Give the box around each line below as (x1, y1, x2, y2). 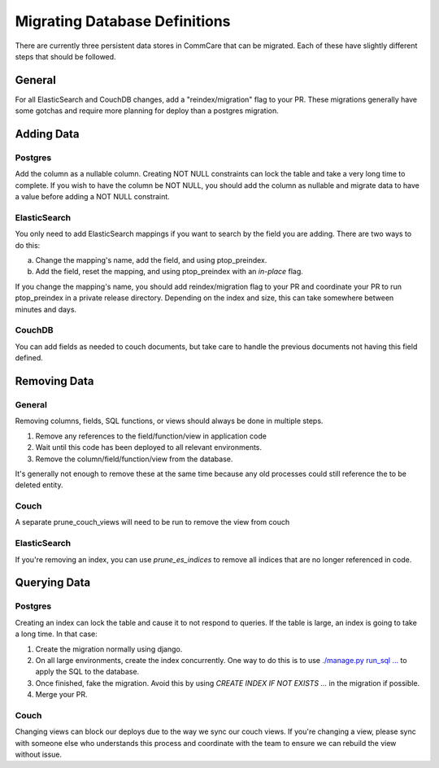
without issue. (15, 749, 63, 759)
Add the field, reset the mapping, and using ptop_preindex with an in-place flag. (35, 267, 304, 277)
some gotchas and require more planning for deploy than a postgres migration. (15, 106, 280, 116)
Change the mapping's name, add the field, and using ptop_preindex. (35, 255, 267, 265)
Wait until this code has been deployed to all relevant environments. (35, 443, 263, 452)
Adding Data (15, 127, 80, 142)
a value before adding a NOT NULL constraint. (15, 192, 170, 202)
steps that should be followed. (15, 51, 117, 61)
